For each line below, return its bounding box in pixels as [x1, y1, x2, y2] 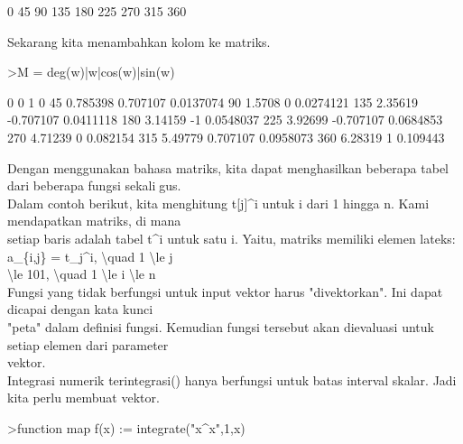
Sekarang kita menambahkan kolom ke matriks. [7, 32, 271, 51]
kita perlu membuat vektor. [7, 388, 160, 407]
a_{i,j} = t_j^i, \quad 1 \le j [7, 246, 173, 265]
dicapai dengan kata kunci [7, 300, 153, 319]
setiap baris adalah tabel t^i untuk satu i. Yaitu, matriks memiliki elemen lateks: [7, 228, 456, 247]
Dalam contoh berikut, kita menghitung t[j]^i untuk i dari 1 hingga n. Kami [7, 193, 430, 212]
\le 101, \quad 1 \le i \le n [7, 264, 156, 283]
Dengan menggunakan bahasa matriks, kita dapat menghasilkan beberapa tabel [7, 158, 449, 177]
